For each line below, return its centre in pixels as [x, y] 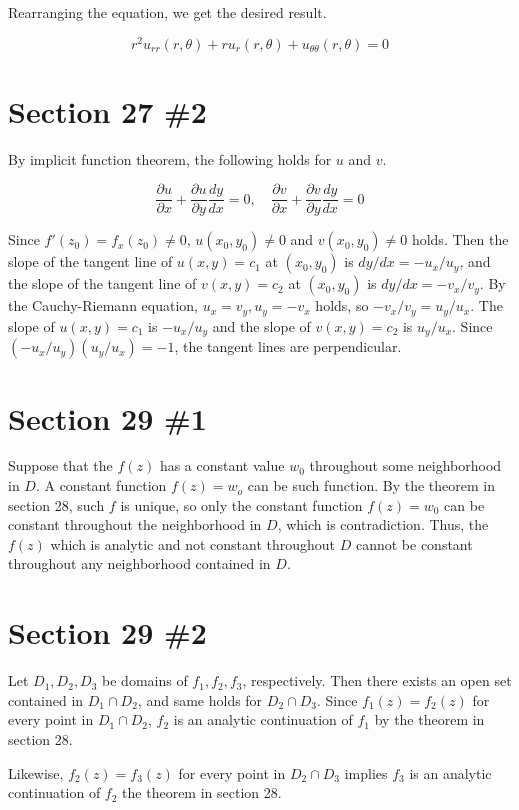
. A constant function [101, 485]
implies [366, 772]
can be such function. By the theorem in [371, 485]
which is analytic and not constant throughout [193, 543]
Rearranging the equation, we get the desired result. [167, 12]
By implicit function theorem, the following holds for [170, 158]
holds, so [342, 305]
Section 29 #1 [107, 417]
